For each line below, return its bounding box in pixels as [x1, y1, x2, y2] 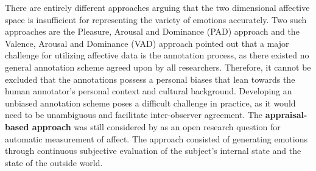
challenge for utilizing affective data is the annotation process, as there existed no [5, 49, 309, 61]
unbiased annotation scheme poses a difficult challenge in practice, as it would [5, 96, 296, 109]
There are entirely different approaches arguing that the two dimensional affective [5, 1, 310, 13]
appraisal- [265, 108, 307, 121]
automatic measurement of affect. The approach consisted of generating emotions [5, 132, 307, 145]
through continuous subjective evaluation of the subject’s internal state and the [5, 144, 301, 157]
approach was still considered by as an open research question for [32, 120, 281, 133]
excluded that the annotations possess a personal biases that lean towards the [5, 72, 295, 85]
